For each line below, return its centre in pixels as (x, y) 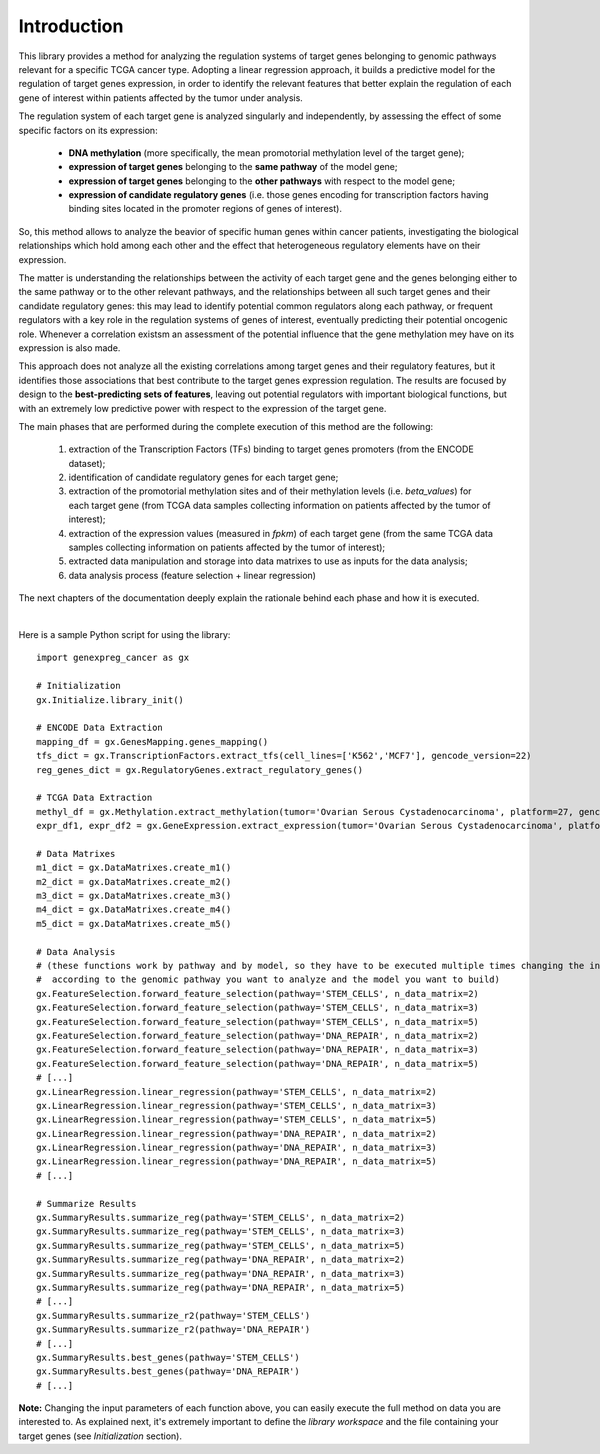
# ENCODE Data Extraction (100, 728)
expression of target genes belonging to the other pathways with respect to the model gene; (261, 181)
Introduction (71, 26)
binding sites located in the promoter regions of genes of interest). (205, 209)
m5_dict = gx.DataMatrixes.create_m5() (134, 923)
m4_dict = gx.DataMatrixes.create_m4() (134, 909)
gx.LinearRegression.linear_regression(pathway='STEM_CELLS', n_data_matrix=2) (236, 1091)
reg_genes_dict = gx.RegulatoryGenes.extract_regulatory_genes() (200, 769)
